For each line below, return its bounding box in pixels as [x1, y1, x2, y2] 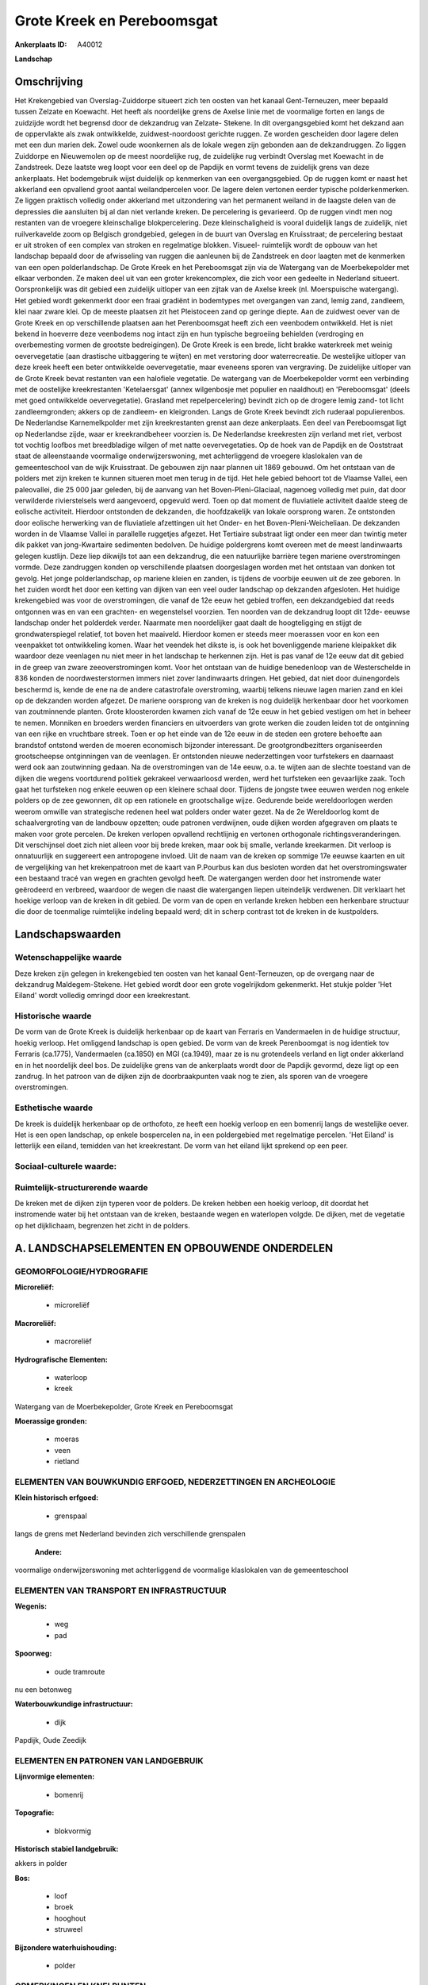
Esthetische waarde [14, 1102, 94, 1113]
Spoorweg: [14, 1648, 52, 1659]
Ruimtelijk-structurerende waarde [14, 1181, 148, 1193]
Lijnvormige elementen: [14, 1771, 95, 1782]
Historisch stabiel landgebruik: [14, 1844, 119, 1853]
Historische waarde [14, 1011, 92, 1022]
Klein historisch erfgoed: [14, 1493, 99, 1502]
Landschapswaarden [14, 927, 121, 941]
